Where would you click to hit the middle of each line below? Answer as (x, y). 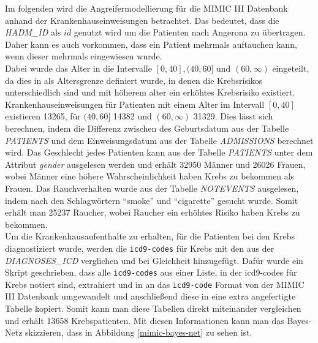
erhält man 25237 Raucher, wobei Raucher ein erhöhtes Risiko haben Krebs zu (153, 212)
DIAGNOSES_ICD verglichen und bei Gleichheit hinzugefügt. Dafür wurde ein (154, 260)
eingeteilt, (291, 68)
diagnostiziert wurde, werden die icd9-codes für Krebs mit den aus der (140, 248)
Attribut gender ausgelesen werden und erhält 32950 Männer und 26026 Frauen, (155, 164)
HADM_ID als (33, 32)
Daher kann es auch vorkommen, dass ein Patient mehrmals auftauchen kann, (151, 44)
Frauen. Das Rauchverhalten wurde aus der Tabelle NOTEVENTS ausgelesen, (152, 188)
